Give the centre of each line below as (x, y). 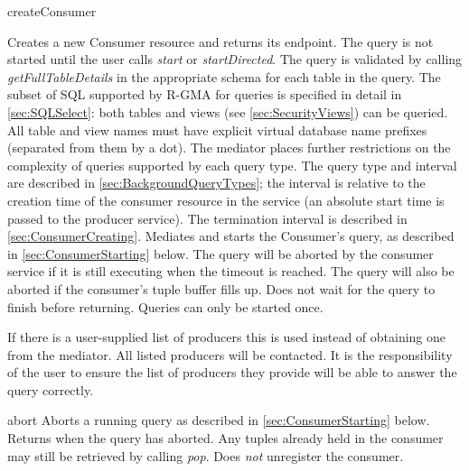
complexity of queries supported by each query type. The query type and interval (232, 165)
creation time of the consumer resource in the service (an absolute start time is (226, 200)
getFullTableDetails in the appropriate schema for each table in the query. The (224, 76)
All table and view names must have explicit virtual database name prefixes (217, 129)
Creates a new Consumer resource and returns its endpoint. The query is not (220, 41)
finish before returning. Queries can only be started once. (165, 306)
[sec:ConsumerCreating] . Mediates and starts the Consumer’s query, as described (231, 236)
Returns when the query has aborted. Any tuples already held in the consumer (225, 438)
